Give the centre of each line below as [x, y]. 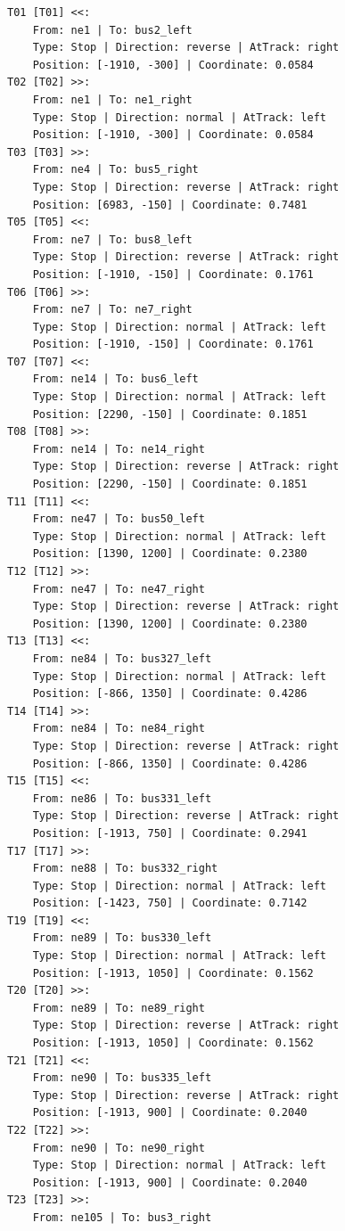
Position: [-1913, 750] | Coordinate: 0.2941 [170, 833]
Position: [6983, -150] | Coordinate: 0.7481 [170, 205]
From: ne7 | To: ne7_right [112, 310]
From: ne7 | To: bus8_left [112, 239]
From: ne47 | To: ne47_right [119, 589]
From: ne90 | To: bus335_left [122, 1078]
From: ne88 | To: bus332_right [125, 869]
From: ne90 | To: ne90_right [119, 1148]
